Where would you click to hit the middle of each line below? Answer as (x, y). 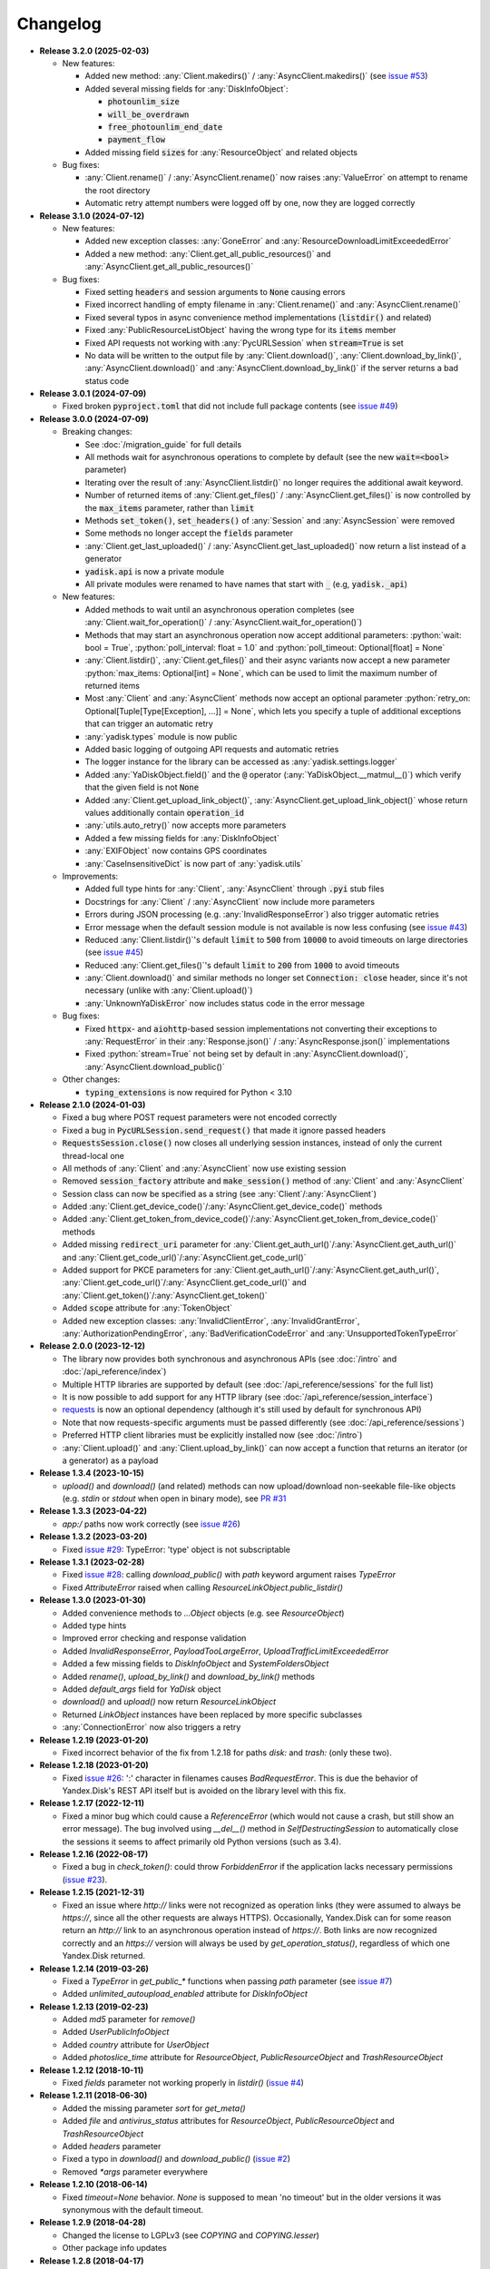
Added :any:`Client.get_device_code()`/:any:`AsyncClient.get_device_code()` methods (222, 1206)
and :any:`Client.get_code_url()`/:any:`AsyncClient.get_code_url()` (184, 1257)
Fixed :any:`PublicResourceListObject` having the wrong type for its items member (240, 330)
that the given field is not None (142, 787)
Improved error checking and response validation (154, 1638)
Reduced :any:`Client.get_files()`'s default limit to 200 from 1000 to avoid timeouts (242, 965)
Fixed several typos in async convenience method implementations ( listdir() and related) (258, 317)
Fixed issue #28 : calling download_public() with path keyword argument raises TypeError (229, 1575)
